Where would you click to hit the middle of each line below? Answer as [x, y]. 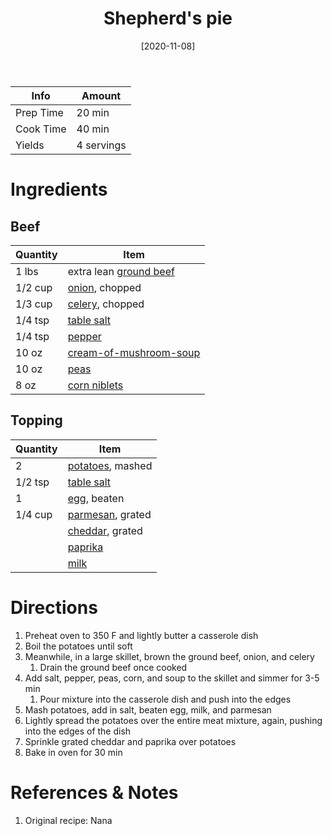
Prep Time [39, 112]
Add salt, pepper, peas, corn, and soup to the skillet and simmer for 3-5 [172, 678]
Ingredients [59, 189]
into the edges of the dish [78, 731]
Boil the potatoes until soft [78, 646]
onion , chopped [104, 287]
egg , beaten [96, 498]
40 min [93, 129]
